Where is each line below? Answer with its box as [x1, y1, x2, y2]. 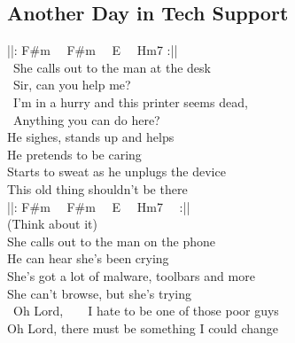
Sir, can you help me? [12, 75, 131, 94]
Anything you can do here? [12, 110, 160, 129]
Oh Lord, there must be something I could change [7, 318, 279, 337]
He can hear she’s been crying [7, 249, 169, 268]
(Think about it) [7, 214, 97, 233]
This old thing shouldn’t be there [7, 179, 188, 198]
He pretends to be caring [7, 144, 142, 163]
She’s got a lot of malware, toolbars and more [7, 266, 255, 285]
